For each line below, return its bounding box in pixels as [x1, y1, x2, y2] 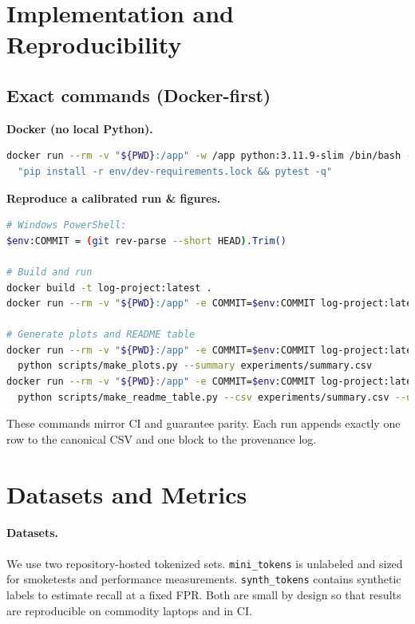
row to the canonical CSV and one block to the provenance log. [6, 430, 317, 447]
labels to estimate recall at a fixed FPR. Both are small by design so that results [6, 586, 401, 602]
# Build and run [6, 266, 93, 278]
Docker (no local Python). [6, 120, 153, 136]
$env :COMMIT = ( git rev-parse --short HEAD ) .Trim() [6, 235, 287, 247]
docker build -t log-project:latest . [6, 282, 212, 294]
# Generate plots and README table [6, 329, 196, 341]
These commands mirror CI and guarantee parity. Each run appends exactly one [6, 415, 401, 432]
